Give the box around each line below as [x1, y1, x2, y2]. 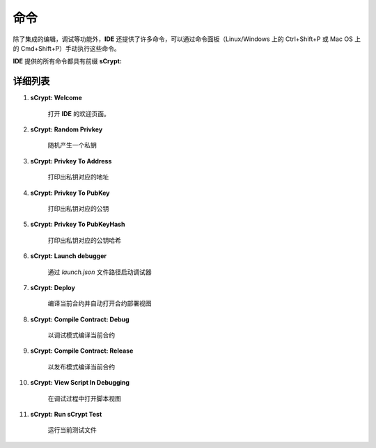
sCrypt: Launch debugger [30, 252, 107, 260]
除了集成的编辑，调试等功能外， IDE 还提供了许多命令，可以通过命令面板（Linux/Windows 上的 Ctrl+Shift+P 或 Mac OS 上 [13, 35, 361, 43]
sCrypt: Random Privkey [30, 125, 103, 134]
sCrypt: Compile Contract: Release [30, 346, 134, 355]
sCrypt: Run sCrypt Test [30, 410, 102, 419]
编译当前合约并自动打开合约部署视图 [47, 299, 152, 307]
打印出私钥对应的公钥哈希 [47, 236, 121, 244]
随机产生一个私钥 [47, 141, 97, 150]
